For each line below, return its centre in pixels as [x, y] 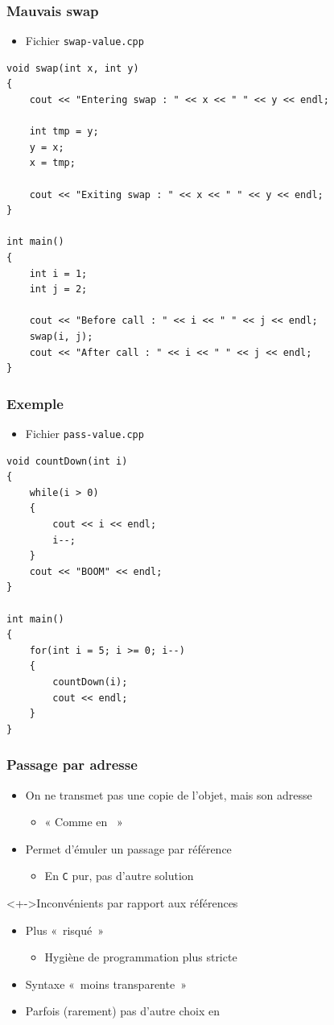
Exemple [35, 403]
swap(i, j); [61, 336]
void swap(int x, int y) [73, 68]
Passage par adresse [72, 765]
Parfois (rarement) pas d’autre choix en [123, 1011]
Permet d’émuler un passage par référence [128, 848]
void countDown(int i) [67, 461]
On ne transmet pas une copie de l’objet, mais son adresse [169, 794]
